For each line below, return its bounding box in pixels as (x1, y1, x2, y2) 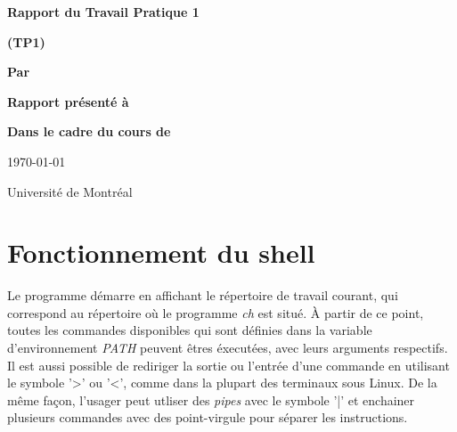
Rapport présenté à (7, 92, 129, 110)
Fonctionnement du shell (7, 234, 315, 271)
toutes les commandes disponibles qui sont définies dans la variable (7, 321, 372, 339)
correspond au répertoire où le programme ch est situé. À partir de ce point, (7, 303, 424, 322)
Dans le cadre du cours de (7, 122, 171, 141)
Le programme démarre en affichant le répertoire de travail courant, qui (7, 286, 398, 305)
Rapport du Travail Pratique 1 (7, 3, 200, 20)
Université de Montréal (7, 182, 133, 200)
